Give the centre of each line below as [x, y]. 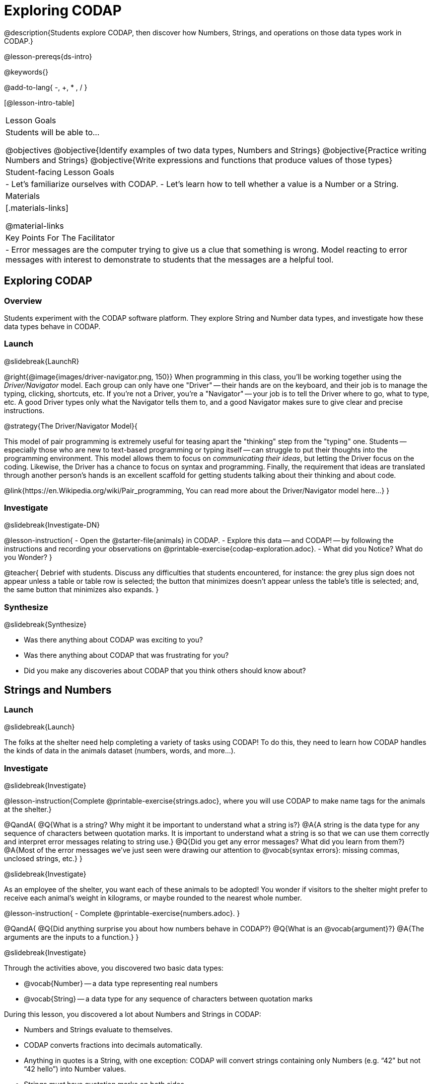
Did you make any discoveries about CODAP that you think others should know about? [165, 671]
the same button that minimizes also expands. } [81, 590]
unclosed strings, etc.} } [43, 859]
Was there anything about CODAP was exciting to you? [113, 640]
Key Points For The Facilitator [60, 237]
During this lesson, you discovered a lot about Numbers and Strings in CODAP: [133, 1014]
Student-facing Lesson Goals [60, 172]
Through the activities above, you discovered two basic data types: [114, 968]
